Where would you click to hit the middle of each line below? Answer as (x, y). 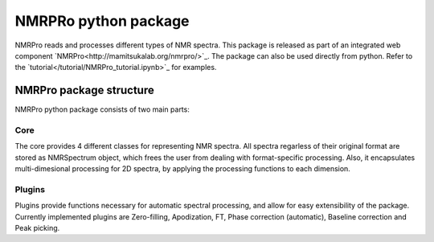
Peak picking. (37, 228)
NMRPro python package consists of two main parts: (102, 109)
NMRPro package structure (84, 90)
